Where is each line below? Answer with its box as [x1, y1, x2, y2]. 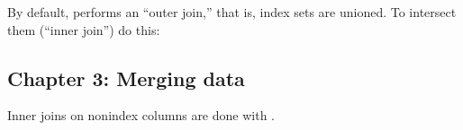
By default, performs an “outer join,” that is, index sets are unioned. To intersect [7, 3, 457, 21]
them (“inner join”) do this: [7, 20, 160, 39]
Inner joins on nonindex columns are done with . [7, 106, 275, 125]
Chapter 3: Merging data [7, 64, 245, 91]
